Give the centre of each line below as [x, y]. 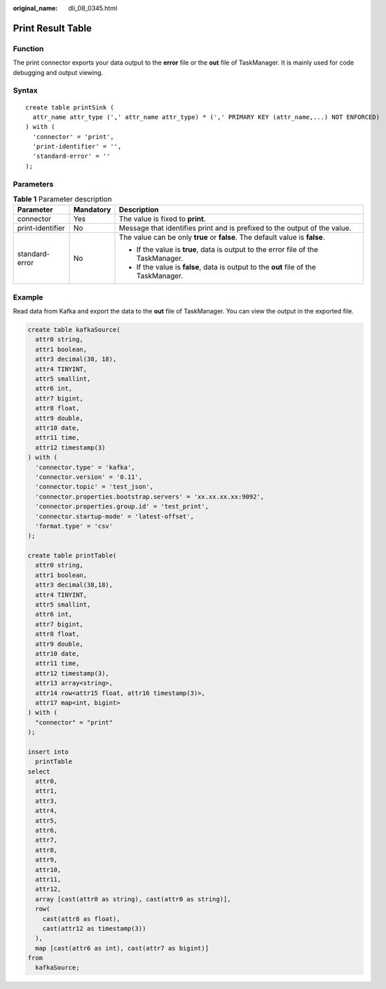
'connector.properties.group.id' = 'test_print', [122, 506]
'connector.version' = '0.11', [89, 477]
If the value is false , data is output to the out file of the [226, 267]
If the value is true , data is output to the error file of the [227, 250]
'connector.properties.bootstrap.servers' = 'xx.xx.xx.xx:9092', [150, 497]
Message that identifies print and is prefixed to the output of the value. [235, 228]
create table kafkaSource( [74, 330]
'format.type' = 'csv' [74, 526]
